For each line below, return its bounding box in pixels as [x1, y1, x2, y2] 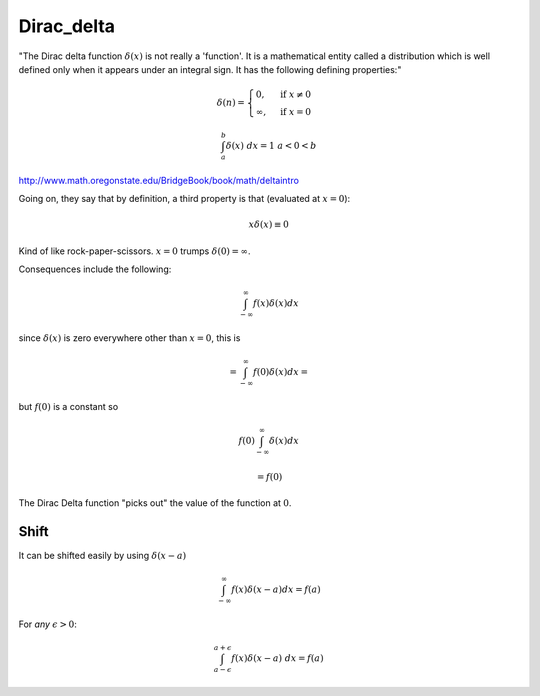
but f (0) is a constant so [18, 400, 119, 412]
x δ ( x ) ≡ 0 [248, 219, 289, 230]
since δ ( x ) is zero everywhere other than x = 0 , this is [18, 331, 241, 344]
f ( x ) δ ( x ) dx [253, 298, 300, 309]
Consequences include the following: [18, 263, 172, 275]
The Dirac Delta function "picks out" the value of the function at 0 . [18, 497, 292, 509]
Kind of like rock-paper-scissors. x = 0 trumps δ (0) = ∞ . [18, 245, 251, 257]
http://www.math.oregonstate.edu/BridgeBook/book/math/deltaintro [18, 174, 300, 186]
